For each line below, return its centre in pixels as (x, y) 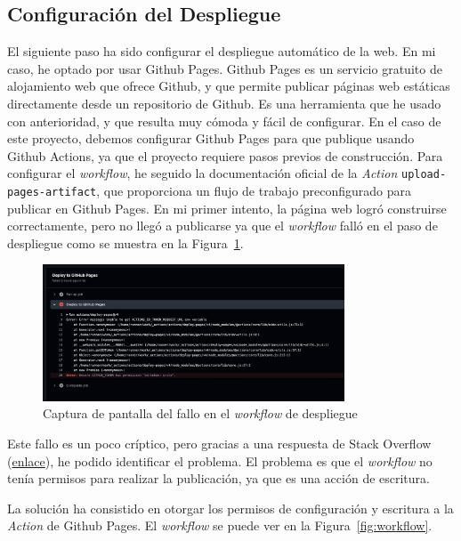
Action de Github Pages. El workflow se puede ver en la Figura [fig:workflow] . (220, 525)
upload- (424, 175)
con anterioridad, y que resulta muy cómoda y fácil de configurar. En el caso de (224, 121)
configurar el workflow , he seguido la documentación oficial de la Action (202, 173)
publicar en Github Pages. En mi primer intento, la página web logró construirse (227, 208)
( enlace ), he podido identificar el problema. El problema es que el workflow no (220, 460)
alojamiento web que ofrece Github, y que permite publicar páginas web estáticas (229, 86)
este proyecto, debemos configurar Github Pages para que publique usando (211, 138)
